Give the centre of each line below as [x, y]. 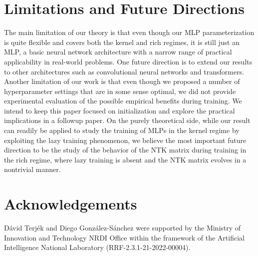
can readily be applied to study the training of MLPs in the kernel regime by [122, 130]
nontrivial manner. [32, 169]
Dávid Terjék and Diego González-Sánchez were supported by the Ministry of [123, 228]
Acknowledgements [71, 204]
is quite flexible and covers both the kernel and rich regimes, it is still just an [122, 42]
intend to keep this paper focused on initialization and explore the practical [120, 110]
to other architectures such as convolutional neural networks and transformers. [124, 71]
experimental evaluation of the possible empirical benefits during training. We [123, 101]
